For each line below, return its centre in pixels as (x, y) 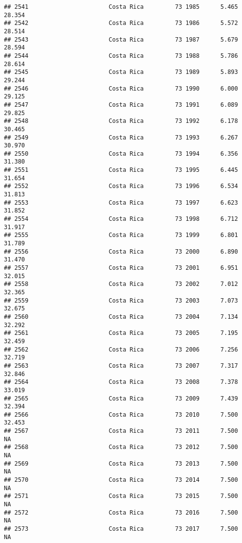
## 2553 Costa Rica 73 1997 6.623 (121, 202)
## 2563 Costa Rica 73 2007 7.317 (121, 366)
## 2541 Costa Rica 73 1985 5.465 (121, 7)
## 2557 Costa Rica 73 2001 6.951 (121, 268)
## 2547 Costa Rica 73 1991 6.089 (121, 105)
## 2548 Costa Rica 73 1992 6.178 (121, 121)
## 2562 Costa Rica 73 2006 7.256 (121, 349)
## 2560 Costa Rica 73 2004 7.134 (121, 317)
